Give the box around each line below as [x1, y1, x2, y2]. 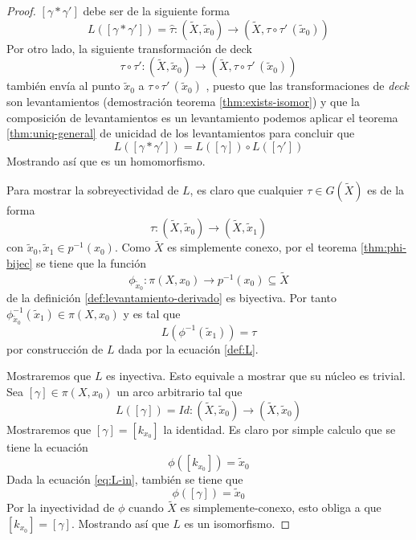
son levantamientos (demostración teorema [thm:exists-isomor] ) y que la [6, 93, 360, 110]
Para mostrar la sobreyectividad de [6, 181, 179, 198]
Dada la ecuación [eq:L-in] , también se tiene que [6, 471, 243, 488]
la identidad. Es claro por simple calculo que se [163, 420, 396, 437]
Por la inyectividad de [6, 499, 115, 516]
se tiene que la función [35, 254, 146, 271]
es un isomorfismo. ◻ [184, 514, 291, 531]
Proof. [6, 2, 36, 18]
